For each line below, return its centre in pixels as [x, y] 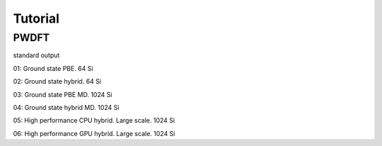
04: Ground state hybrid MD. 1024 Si [66, 107]
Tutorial [36, 18]
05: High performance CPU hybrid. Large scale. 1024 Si [94, 120]
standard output [36, 55]
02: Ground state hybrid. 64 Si [57, 82]
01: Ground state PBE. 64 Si [53, 68]
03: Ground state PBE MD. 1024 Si [63, 94]
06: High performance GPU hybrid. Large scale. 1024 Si [94, 133]
